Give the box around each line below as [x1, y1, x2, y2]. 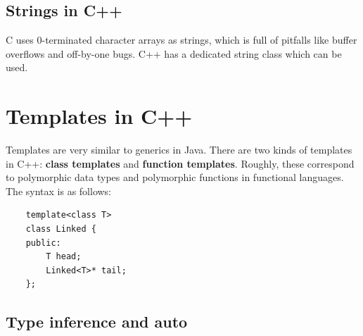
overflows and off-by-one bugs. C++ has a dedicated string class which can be [6, 46, 342, 61]
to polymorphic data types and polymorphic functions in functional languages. [6, 170, 344, 185]
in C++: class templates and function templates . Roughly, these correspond [6, 156, 355, 170]
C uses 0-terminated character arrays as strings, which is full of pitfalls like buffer [6, 32, 357, 47]
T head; [46, 251, 82, 262]
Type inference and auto [6, 311, 188, 332]
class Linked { [25, 224, 96, 235]
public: [25, 237, 61, 248]
